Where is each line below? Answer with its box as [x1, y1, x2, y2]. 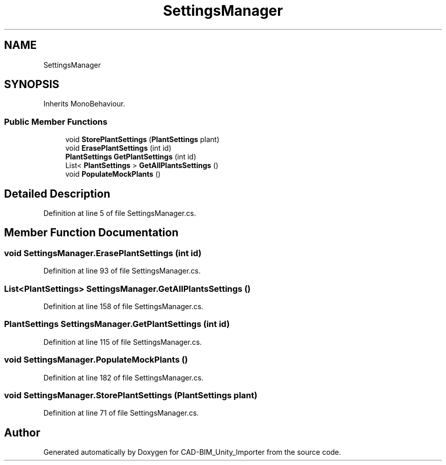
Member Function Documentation [4, 226, 179, 239]
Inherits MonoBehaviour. [43, 99, 125, 108]
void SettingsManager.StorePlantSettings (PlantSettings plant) [4, 390, 258, 400]
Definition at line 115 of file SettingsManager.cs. [43, 337, 202, 346]
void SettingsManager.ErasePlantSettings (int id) [4, 248, 202, 258]
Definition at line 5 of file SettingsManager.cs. [43, 209, 196, 218]
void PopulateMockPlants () [65, 170, 161, 179]
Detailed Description [4, 187, 110, 200]
